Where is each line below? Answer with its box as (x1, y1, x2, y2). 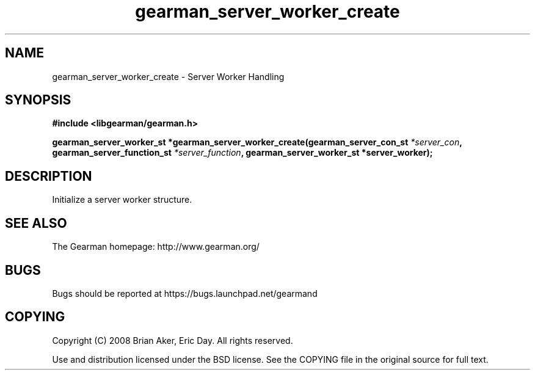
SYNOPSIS (5, 92, 71, 108)
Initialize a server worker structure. (52, 194, 192, 205)
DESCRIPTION (5, 168, 92, 184)
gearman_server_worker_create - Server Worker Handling (52, 71, 285, 82)
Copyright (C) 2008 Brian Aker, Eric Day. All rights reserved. (52, 335, 293, 346)
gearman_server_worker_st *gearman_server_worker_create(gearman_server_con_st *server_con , (52, 137, 462, 148)
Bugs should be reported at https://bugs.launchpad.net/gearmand (52, 288, 318, 299)
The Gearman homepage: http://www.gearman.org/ (52, 241, 260, 252)
